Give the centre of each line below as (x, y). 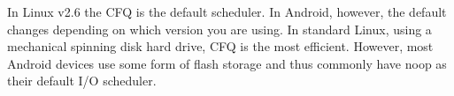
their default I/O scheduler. (82, 81)
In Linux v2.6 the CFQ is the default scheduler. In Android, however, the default (227, 11)
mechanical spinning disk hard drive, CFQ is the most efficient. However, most (220, 46)
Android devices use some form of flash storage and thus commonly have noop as (227, 63)
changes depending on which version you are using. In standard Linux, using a (219, 29)
